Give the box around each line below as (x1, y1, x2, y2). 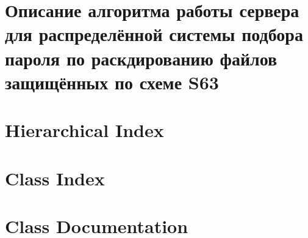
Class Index (5, 165, 105, 190)
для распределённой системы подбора (5, 21, 303, 46)
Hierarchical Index (5, 117, 164, 143)
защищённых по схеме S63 (5, 69, 219, 94)
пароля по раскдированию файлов (5, 45, 278, 70)
